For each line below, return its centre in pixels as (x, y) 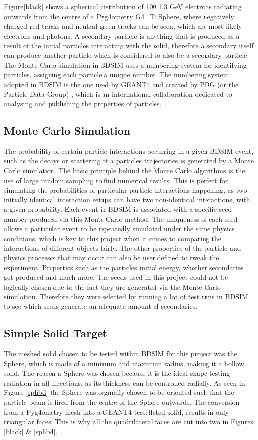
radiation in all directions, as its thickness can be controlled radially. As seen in (125, 382)
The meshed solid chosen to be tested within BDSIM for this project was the (121, 354)
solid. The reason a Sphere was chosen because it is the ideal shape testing (117, 373)
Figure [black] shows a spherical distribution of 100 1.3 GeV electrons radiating (123, 6)
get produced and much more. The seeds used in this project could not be (116, 277)
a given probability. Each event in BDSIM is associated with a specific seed (118, 209)
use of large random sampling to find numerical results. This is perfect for (116, 180)
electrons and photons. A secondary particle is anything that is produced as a (122, 35)
